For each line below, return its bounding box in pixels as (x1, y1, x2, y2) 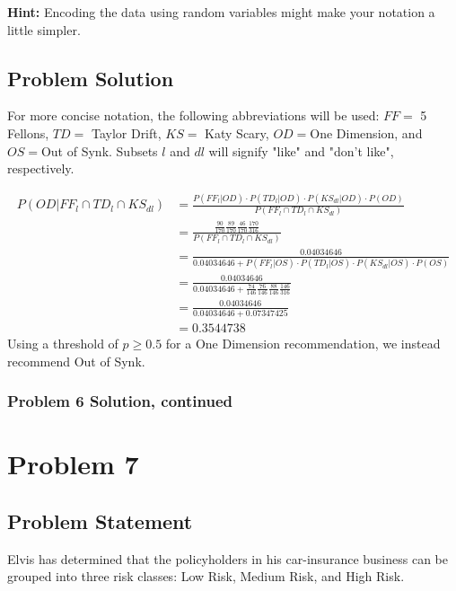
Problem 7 (7, 445, 139, 482)
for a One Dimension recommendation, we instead (165, 334, 441, 353)
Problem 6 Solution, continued (7, 390, 233, 412)
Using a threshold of (7, 334, 118, 353)
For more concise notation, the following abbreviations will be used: (7, 106, 380, 125)
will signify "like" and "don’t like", (208, 141, 394, 160)
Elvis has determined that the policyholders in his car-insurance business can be (7, 549, 448, 568)
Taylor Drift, (91, 123, 162, 142)
